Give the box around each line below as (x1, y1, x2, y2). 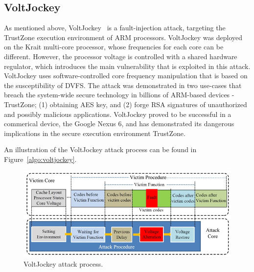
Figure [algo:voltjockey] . (4, 154, 77, 164)
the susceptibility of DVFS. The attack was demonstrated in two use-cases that (4, 80, 242, 90)
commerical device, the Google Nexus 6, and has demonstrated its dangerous (4, 118, 234, 129)
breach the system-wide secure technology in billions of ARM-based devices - (4, 90, 234, 100)
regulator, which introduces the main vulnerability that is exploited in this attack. (4, 61, 251, 71)
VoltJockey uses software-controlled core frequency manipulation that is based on (4, 70, 248, 81)
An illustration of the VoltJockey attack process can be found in (4, 144, 197, 155)
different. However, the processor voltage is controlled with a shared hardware (4, 51, 237, 61)
